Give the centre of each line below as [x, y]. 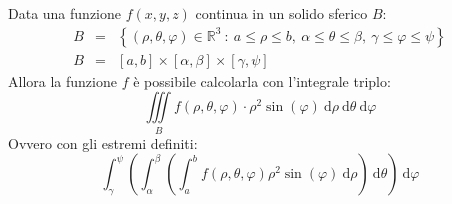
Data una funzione [64, 13]
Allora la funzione [62, 80]
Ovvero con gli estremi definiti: [103, 142]
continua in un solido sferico [281, 13]
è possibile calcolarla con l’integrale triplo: [262, 80]
